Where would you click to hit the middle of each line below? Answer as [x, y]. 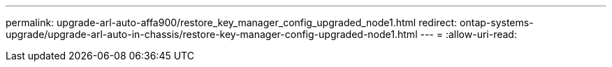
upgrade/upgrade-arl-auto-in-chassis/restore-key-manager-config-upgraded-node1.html [212, 34]
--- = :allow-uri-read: [468, 34]
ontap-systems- [497, 22]
